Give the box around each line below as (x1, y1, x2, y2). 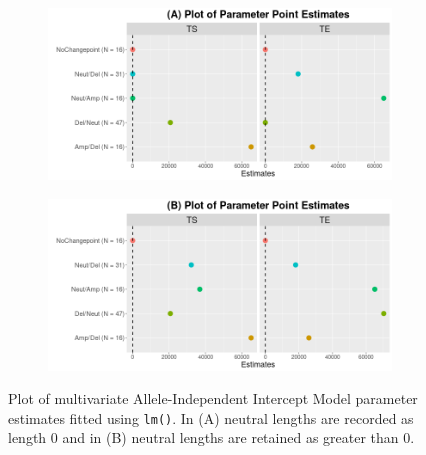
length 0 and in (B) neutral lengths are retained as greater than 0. (8, 427, 415, 448)
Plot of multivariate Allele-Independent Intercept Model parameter (8, 388, 418, 409)
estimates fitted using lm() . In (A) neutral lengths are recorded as (8, 407, 414, 428)
